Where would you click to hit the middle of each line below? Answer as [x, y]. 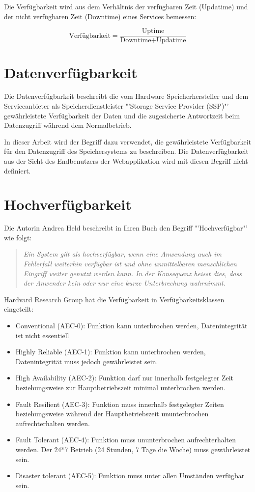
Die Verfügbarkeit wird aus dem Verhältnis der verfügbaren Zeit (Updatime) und [126, 6]
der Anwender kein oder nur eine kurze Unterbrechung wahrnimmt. [124, 283]
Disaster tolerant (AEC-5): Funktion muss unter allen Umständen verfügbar [130, 476]
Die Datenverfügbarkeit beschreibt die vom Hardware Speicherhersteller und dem [126, 96]
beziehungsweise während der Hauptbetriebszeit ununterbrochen [112, 414]
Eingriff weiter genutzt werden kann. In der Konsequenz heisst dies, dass [133, 273]
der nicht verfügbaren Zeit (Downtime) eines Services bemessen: [100, 16]
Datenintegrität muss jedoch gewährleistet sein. [87, 361]
